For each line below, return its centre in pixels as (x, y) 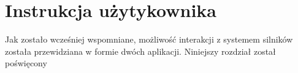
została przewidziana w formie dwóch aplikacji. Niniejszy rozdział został (140, 51)
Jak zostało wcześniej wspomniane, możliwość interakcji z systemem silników (149, 39)
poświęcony (26, 63)
